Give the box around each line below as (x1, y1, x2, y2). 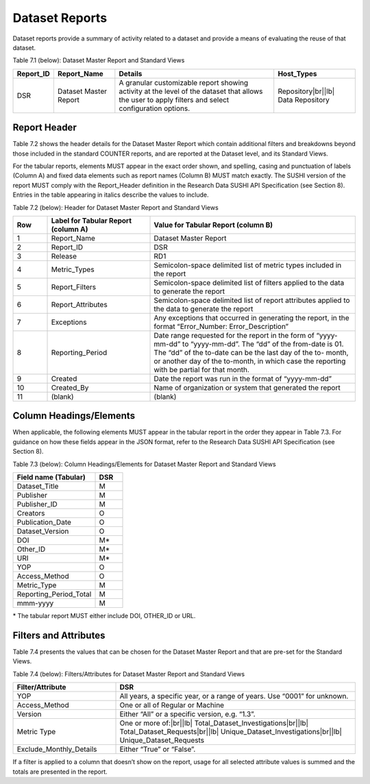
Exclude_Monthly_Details (16, 744, 97, 754)
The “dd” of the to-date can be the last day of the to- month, (153, 347, 349, 357)
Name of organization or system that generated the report (153, 382, 341, 392)
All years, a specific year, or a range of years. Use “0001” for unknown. (119, 691, 349, 701)
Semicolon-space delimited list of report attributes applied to (153, 295, 350, 305)
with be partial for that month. (153, 365, 250, 374)
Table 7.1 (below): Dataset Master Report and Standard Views (12, 56, 185, 64)
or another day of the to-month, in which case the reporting (153, 356, 346, 366)
